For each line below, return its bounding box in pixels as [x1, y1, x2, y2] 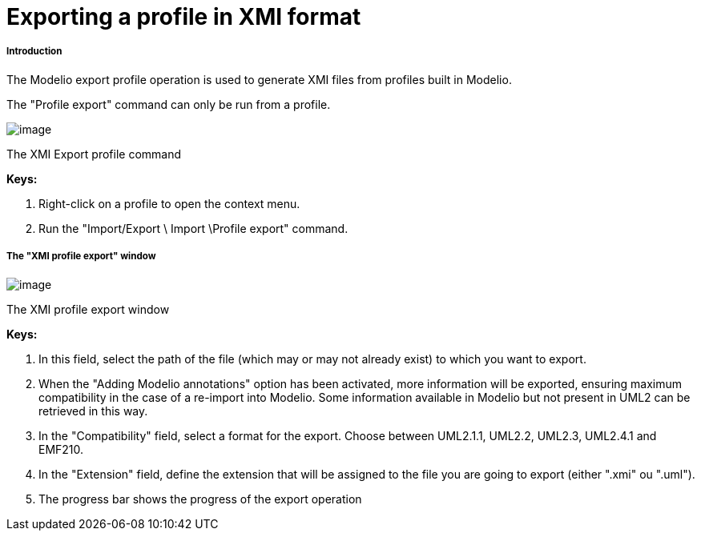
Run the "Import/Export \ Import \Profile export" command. [38, 221, 348, 235]
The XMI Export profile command [6, 146, 182, 161]
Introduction [6, 46, 62, 58]
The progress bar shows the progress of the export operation [38, 491, 362, 506]
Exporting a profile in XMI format [6, 3, 361, 30]
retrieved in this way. [38, 403, 148, 418]
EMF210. [38, 442, 84, 456]
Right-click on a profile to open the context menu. [38, 196, 300, 210]
